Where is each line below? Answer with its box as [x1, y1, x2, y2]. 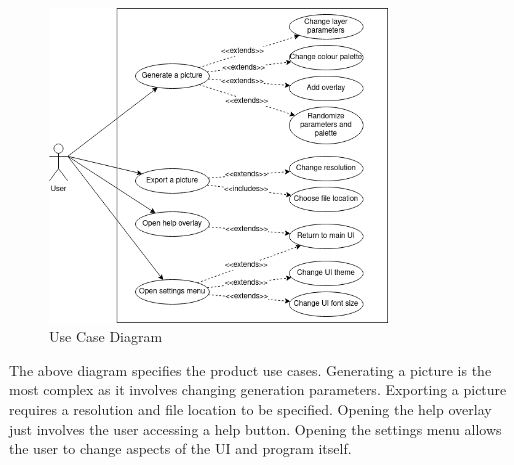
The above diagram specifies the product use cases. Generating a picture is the [9, 359, 492, 380]
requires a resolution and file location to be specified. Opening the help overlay [9, 398, 492, 419]
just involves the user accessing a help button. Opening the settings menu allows [9, 418, 502, 439]
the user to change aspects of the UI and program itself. [9, 438, 352, 459]
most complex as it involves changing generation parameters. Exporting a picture [9, 379, 507, 400]
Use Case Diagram [49, 326, 163, 347]
